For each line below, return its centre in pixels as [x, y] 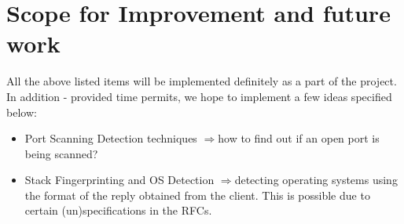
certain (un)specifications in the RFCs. [118, 210]
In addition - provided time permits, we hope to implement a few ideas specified [199, 96]
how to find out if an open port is [299, 138]
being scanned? [61, 153]
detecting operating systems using [316, 180]
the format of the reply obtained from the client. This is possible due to [197, 195]
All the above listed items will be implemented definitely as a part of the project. [202, 81]
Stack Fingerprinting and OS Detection [119, 180]
